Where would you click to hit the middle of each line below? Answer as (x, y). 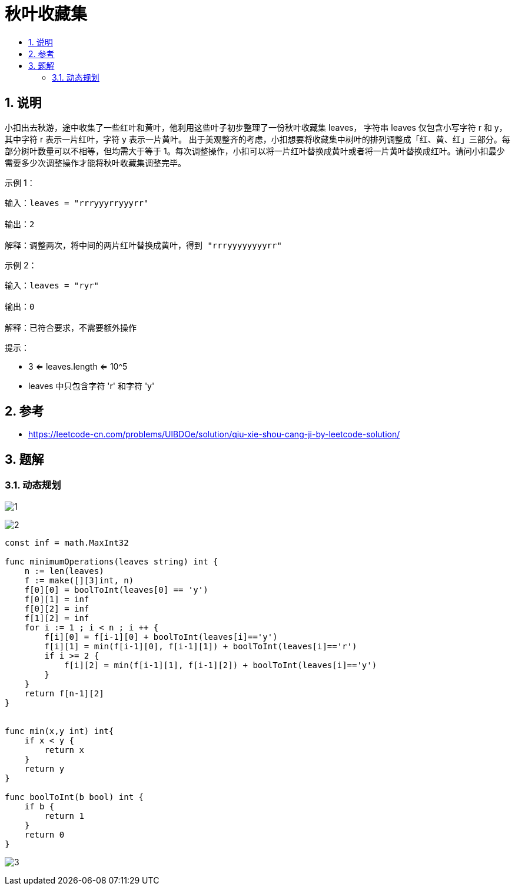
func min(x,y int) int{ (59, 731)
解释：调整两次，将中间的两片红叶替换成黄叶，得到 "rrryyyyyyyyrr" (143, 245)
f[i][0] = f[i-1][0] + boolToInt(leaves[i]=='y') (161, 637)
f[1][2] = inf (57, 618)
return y (44, 768)
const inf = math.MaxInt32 (67, 542)
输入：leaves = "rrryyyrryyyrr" (77, 203)
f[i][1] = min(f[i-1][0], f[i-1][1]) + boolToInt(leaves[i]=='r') (201, 646)
